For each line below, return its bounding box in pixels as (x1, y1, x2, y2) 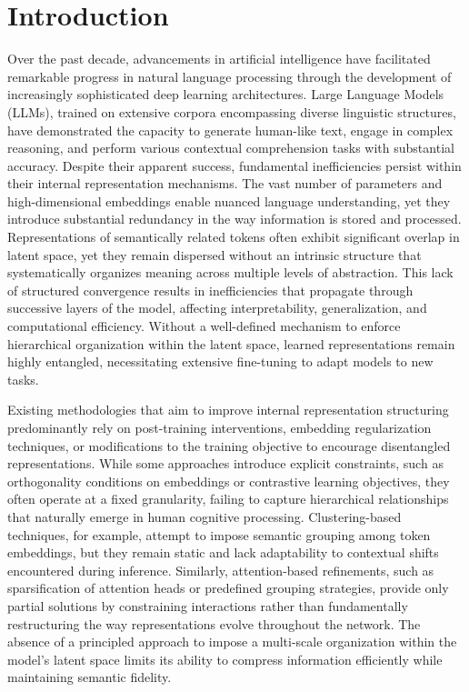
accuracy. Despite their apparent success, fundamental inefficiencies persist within (7, 155, 462, 175)
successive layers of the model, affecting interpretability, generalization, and (7, 298, 427, 317)
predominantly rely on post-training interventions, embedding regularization (7, 418, 432, 436)
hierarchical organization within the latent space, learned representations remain (7, 334, 455, 353)
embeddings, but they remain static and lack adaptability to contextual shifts (7, 543, 439, 562)
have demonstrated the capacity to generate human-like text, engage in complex (7, 120, 454, 139)
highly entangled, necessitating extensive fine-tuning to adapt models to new (7, 352, 434, 371)
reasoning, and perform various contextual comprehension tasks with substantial (7, 138, 454, 157)
